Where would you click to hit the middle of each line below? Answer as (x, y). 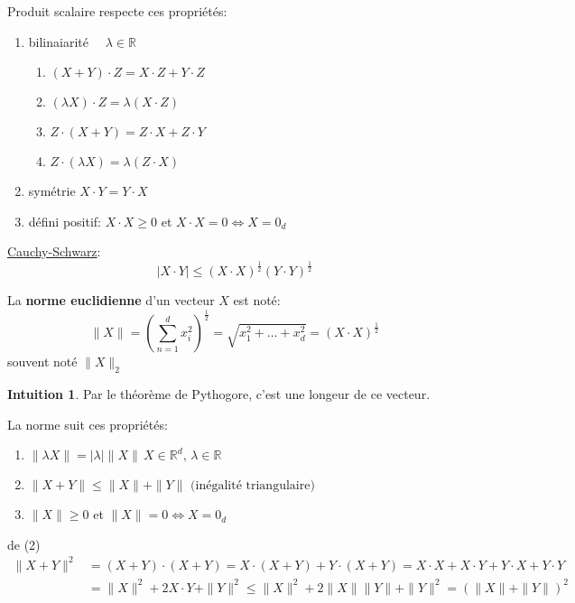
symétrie (52, 191)
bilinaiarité (58, 41)
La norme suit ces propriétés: (88, 424)
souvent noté (42, 362)
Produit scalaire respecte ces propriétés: (117, 11)
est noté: (257, 300)
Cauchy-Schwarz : (54, 251)
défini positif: (65, 221)
